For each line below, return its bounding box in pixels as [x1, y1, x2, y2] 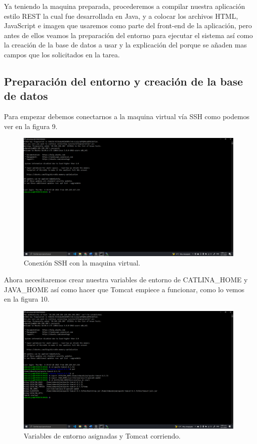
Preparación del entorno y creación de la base [4, 73, 243, 89]
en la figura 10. [4, 294, 49, 304]
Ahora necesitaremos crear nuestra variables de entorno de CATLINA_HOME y [4, 274, 248, 285]
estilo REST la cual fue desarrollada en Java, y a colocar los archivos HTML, [4, 10, 238, 21]
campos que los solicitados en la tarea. [4, 49, 120, 59]
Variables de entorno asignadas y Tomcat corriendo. [24, 430, 181, 441]
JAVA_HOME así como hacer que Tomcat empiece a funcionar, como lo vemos [4, 284, 245, 294]
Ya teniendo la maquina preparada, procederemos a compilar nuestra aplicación [4, 1, 245, 11]
